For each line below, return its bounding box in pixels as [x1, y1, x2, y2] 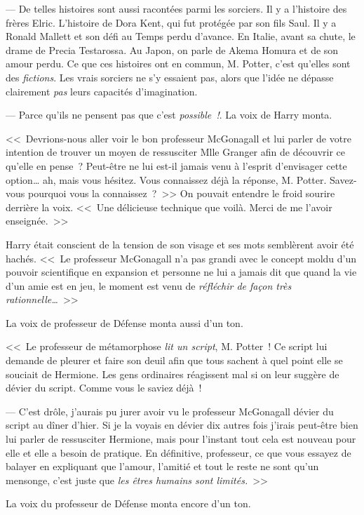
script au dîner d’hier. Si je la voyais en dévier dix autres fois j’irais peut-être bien [6, 417, 358, 432]
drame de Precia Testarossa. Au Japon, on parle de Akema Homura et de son [6, 42, 339, 57]
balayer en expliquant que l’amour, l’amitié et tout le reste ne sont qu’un [6, 459, 319, 474]
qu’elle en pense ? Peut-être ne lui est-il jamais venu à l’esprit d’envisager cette [6, 158, 347, 173]
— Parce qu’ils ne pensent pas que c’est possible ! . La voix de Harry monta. [6, 107, 332, 122]
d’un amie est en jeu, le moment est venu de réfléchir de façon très [6, 278, 292, 293]
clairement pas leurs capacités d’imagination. [6, 83, 198, 98]
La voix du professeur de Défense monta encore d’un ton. [6, 496, 251, 511]
